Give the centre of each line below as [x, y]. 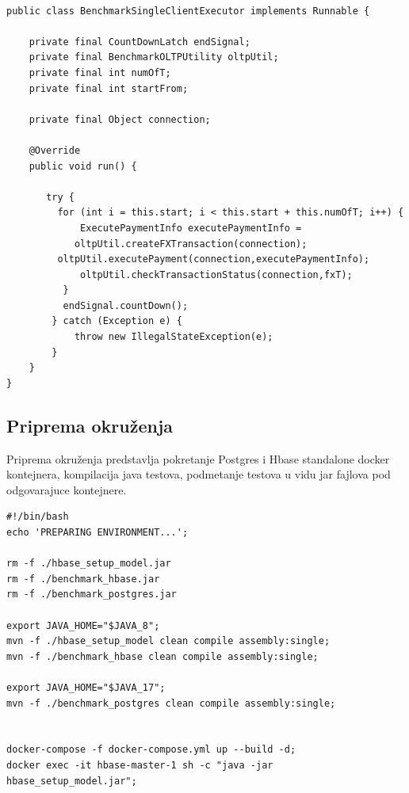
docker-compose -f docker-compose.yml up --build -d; [151, 750]
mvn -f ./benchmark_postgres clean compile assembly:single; [171, 703]
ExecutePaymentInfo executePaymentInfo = [191, 228]
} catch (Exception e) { [117, 321]
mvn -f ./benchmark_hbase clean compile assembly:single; [162, 656]
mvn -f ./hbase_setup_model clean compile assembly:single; [168, 641]
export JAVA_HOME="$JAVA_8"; [83, 625]
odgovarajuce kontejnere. [67, 489]
